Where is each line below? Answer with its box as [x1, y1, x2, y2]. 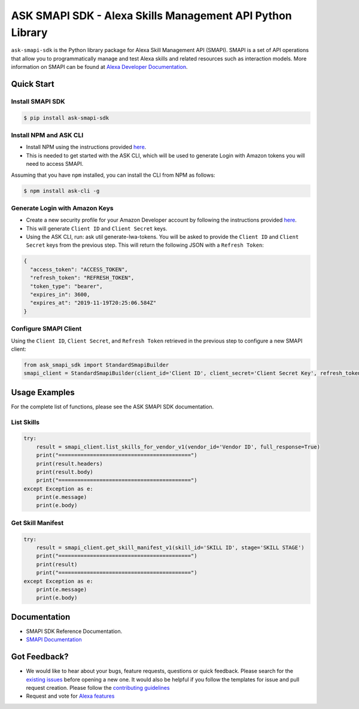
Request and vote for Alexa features [26, 692, 115, 700]
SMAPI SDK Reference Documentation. [26, 628, 123, 635]
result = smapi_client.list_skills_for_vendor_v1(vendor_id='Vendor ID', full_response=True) [36, 443, 320, 450]
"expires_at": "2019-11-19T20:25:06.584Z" [30, 299, 157, 307]
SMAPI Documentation [26, 636, 82, 643]
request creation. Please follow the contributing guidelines [26, 684, 170, 691]
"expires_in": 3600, [30, 291, 90, 298]
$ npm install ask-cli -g [23, 187, 100, 194]
